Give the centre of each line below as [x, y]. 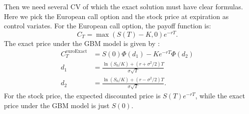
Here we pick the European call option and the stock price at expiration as [116, 16]
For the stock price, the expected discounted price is [82, 96]
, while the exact [220, 96]
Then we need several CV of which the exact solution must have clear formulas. [124, 6]
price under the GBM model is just [57, 105]
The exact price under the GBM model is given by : [82, 43]
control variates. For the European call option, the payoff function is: [108, 26]
